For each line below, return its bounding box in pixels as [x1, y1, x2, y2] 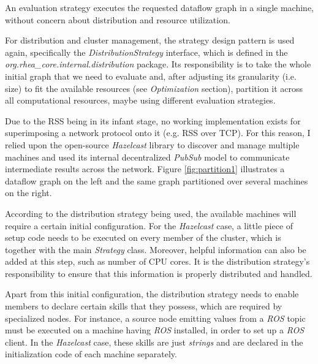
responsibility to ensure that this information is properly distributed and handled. [5, 267, 312, 279]
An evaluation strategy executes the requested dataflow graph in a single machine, [5, 1, 314, 13]
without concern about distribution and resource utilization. [5, 13, 230, 26]
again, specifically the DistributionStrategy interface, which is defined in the [5, 45, 288, 58]
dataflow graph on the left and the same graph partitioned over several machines [5, 174, 308, 187]
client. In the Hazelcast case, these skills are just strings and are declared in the [5, 335, 303, 348]
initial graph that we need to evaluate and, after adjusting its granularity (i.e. [5, 69, 297, 82]
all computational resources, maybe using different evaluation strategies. [5, 94, 276, 107]
